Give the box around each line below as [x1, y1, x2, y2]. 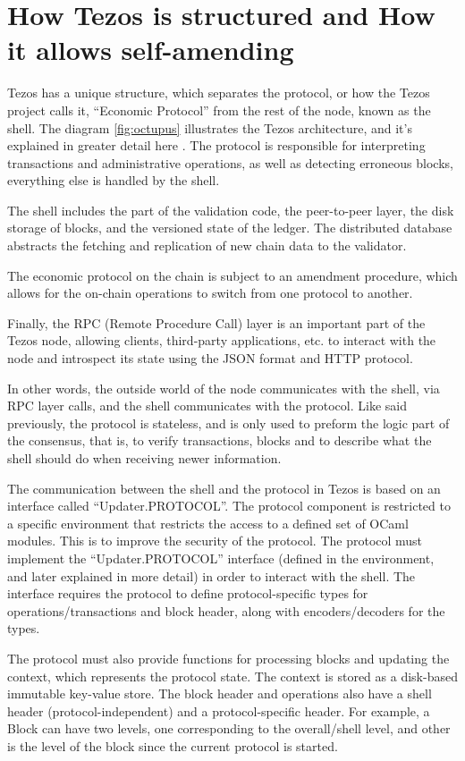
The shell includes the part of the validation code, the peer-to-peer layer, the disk [7, 200, 454, 219]
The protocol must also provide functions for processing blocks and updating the [7, 648, 450, 667]
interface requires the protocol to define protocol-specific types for [7, 584, 368, 603]
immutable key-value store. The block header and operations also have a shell [7, 684, 432, 703]
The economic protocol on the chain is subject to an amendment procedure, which [7, 266, 458, 284]
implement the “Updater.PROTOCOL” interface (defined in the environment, [7, 548, 435, 567]
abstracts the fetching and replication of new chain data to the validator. [7, 236, 407, 255]
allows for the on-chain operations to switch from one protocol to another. [7, 283, 413, 302]
